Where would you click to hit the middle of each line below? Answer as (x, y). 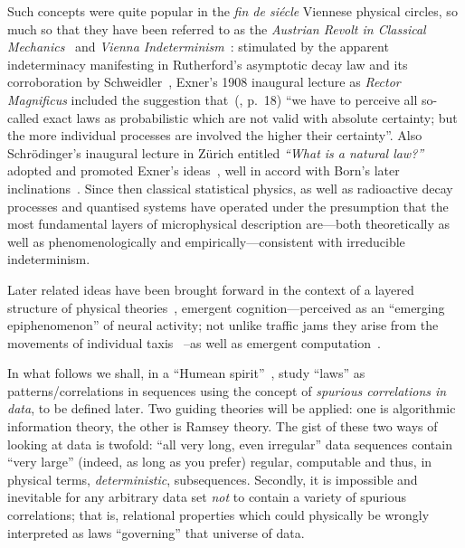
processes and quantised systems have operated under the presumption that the (228, 206)
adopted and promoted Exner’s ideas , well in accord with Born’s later (204, 170)
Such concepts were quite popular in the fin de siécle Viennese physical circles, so (232, 11)
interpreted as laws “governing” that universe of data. (156, 532)
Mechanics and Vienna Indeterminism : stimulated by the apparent (198, 47)
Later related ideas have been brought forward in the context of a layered (211, 289)
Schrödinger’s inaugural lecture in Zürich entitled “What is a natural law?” (216, 152)
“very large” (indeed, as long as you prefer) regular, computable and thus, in (220, 462)
